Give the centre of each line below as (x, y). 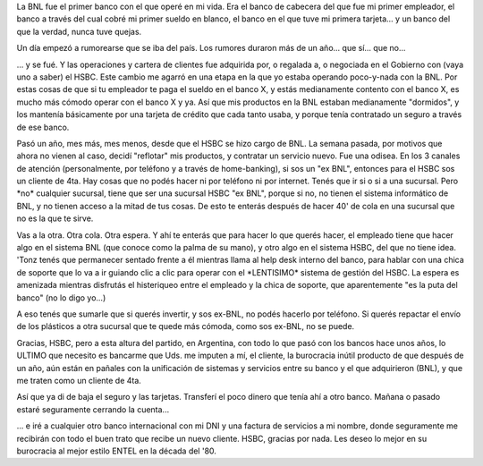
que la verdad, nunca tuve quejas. (79, 31)
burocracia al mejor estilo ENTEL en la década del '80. (116, 451)
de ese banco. (43, 127)
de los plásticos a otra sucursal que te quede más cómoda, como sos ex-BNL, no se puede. (186, 326)
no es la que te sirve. (55, 218)
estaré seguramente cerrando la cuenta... (93, 409)
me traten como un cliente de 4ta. (79, 380)
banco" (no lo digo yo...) (61, 297)
